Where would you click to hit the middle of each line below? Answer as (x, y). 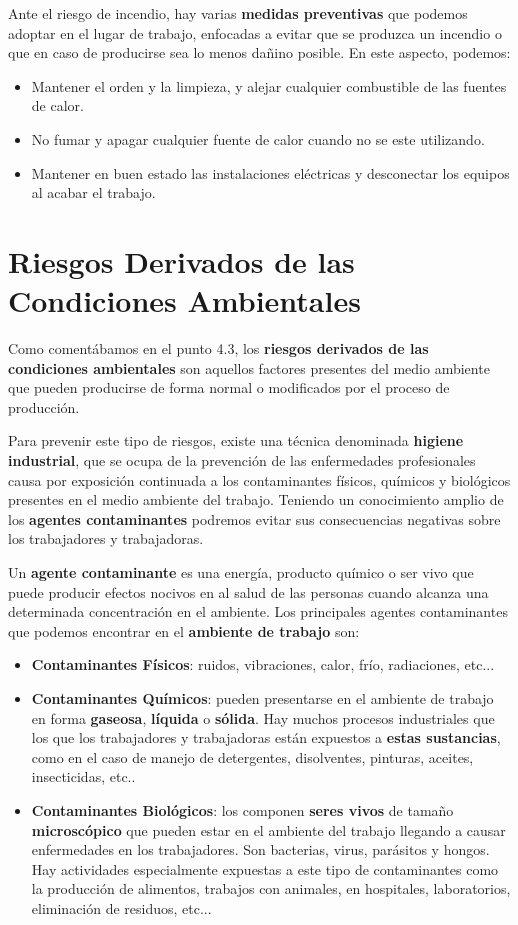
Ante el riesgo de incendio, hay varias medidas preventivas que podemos (238, 13)
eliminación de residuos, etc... (121, 907)
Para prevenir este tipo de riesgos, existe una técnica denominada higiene (236, 440)
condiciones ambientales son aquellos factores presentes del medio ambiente (249, 367)
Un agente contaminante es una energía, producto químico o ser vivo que (241, 572)
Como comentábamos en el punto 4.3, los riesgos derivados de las (218, 348)
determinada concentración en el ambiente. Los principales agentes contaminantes (258, 611)
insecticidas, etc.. (83, 776)
